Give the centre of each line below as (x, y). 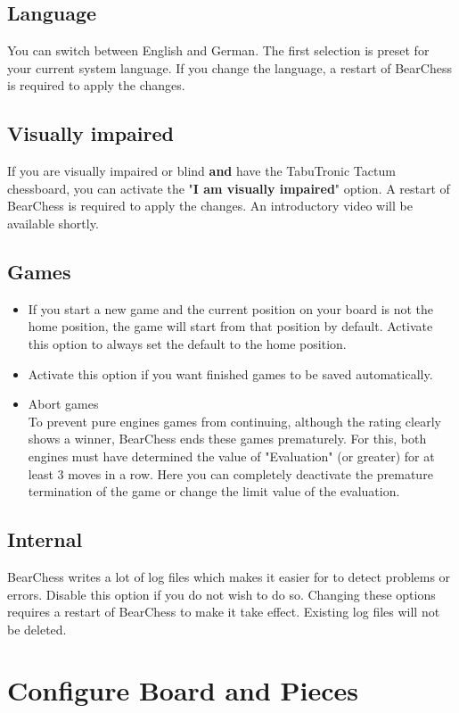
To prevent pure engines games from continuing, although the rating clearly (234, 421)
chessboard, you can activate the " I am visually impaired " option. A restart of (229, 188)
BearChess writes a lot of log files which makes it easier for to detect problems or (229, 576)
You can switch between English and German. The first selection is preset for (218, 50)
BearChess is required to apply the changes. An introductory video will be (210, 206)
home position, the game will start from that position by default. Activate (230, 326)
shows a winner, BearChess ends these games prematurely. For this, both (227, 439)
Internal (45, 539)
